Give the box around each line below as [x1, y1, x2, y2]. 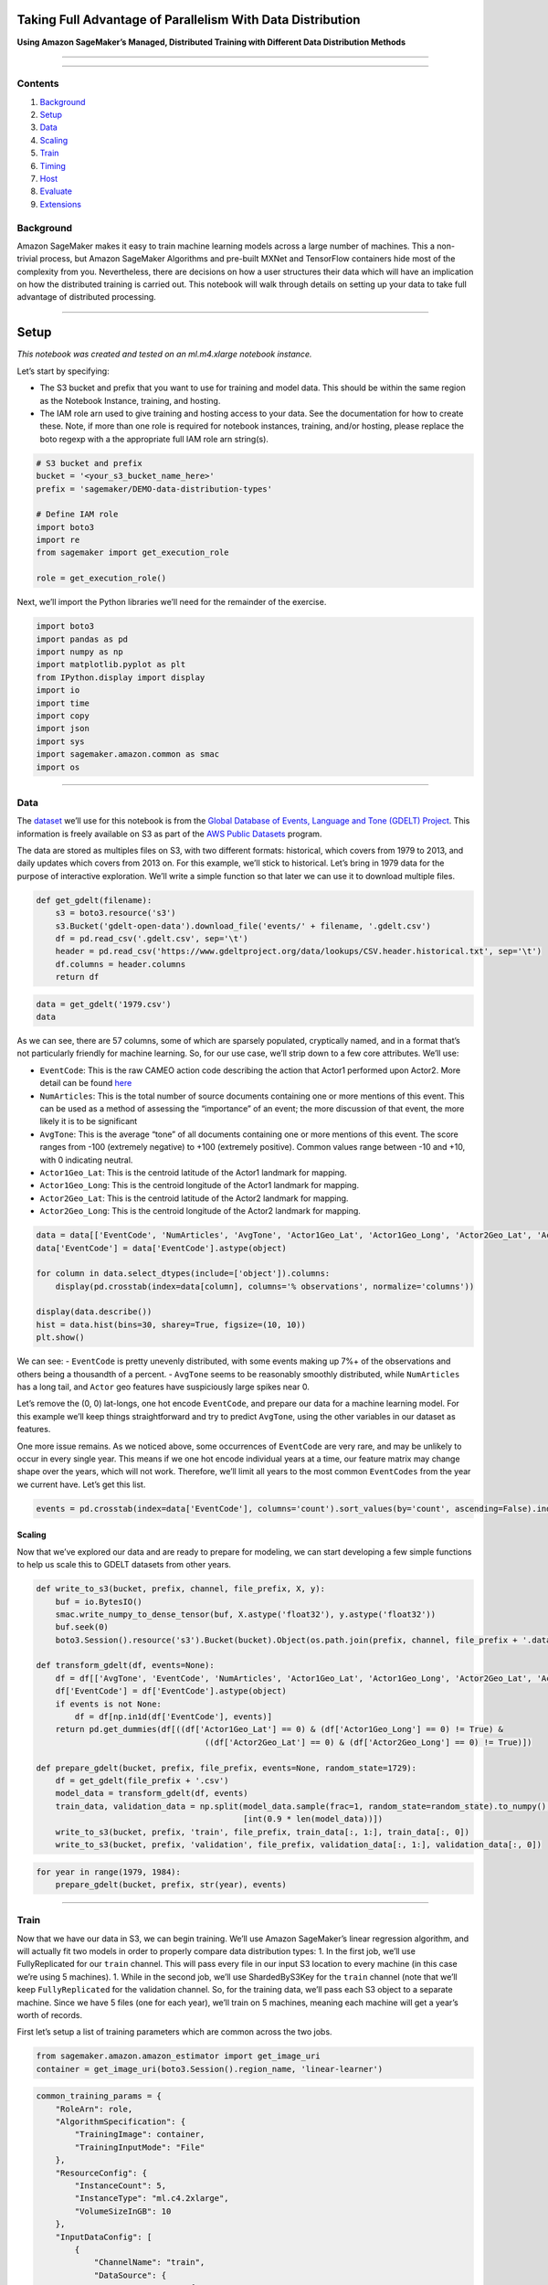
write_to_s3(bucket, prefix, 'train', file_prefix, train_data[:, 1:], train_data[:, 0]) [55, 1826, 470, 1837]
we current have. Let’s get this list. [16, 1479, 146, 1490]
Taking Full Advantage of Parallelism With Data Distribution [16, 12, 361, 27]
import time [36, 697, 90, 708]
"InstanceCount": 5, [74, 2181, 167, 2191]
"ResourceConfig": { [55, 2167, 148, 2178]
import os [36, 761, 80, 772]
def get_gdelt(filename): [36, 895, 153, 905]
